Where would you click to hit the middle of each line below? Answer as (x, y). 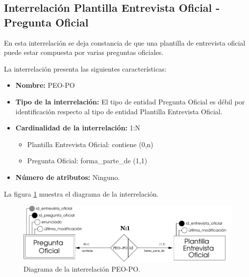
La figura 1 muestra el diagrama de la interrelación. (81, 193)
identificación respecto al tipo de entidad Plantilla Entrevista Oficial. (119, 111)
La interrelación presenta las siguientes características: (85, 68)
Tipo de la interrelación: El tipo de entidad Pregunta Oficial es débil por (130, 101)
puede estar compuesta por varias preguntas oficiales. (84, 52)
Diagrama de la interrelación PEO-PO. (82, 268)
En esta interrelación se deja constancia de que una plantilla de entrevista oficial (125, 42)
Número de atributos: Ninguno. (68, 177)
